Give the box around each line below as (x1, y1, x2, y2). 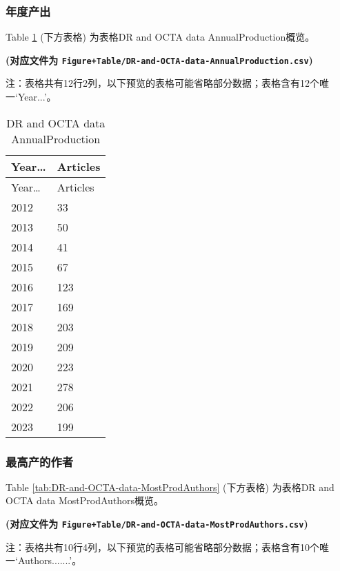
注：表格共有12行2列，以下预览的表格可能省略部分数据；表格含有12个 (6, 76, 319, 90)
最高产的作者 (6, 453, 74, 470)
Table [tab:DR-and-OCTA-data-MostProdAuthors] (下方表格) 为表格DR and (6, 479, 334, 494)
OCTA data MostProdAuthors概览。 (6, 493, 164, 508)
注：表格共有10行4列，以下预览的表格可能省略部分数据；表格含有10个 (6, 539, 319, 554)
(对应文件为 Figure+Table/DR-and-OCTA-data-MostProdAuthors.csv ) (6, 517, 308, 531)
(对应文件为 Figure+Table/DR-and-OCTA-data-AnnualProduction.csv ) (6, 52, 313, 67)
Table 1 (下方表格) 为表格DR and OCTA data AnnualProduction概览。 (6, 30, 315, 44)
